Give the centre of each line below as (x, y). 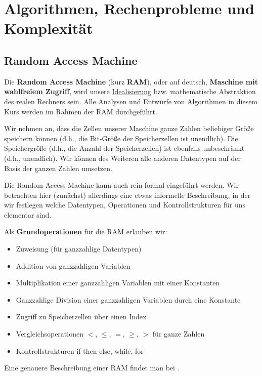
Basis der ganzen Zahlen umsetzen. (58, 168)
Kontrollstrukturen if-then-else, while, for (80, 350)
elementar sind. (28, 214)
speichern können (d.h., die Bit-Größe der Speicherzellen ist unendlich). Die (121, 138)
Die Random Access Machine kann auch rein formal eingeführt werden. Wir (121, 185)
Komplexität (49, 28)
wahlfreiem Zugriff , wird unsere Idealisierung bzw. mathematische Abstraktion (130, 91)
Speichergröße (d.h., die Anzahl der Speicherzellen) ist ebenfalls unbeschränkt (124, 148)
